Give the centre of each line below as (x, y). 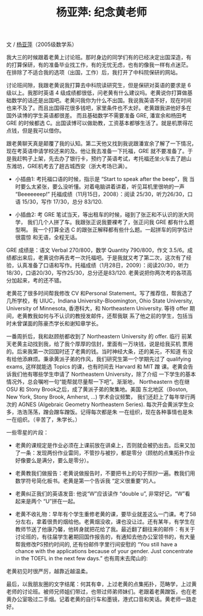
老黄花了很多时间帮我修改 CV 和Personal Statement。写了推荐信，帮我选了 (99, 293)
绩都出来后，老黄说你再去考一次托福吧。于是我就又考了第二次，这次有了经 (99, 258)
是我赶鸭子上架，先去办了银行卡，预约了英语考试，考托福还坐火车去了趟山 (99, 159)
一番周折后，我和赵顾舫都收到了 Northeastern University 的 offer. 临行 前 (97, 336)
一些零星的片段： (27, 433)
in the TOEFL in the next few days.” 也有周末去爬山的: (81, 559)
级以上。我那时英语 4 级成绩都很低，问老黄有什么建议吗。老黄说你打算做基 (99, 93)
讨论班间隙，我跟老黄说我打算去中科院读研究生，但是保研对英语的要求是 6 (99, 85)
